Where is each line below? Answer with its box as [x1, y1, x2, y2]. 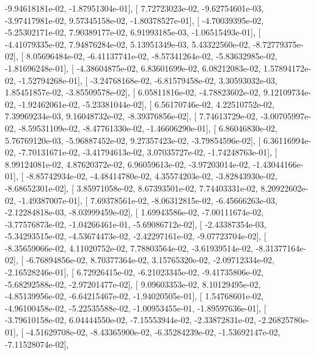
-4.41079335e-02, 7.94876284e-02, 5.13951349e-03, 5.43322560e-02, [5, 37, 251, 50]
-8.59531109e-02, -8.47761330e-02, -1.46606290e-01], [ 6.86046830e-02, [18, 121, 277, 134]
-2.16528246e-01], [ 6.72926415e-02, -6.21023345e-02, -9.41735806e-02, [5, 266, 264, 278]
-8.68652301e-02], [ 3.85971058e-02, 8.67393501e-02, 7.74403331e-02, [5, 181, 258, 194]
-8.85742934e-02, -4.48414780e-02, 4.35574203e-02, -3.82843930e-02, [26, 170, 277, 182]
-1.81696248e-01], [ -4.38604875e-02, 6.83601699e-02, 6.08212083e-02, [5, 61, 261, 74]
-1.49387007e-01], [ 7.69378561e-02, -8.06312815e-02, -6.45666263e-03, [18, 193, 277, 206]
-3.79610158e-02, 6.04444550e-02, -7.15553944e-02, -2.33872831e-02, [5, 313, 256, 326]
